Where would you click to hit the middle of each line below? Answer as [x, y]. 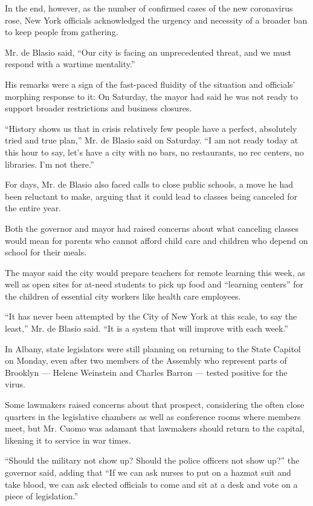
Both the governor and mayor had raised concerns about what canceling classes [152, 228]
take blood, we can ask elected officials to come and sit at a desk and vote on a [151, 484]
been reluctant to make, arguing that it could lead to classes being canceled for [151, 196]
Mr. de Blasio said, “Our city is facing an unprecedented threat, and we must [148, 52]
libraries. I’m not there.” [50, 164]
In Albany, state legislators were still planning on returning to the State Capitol [153, 348]
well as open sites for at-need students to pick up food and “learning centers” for [154, 284]
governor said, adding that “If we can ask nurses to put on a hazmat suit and [148, 472]
